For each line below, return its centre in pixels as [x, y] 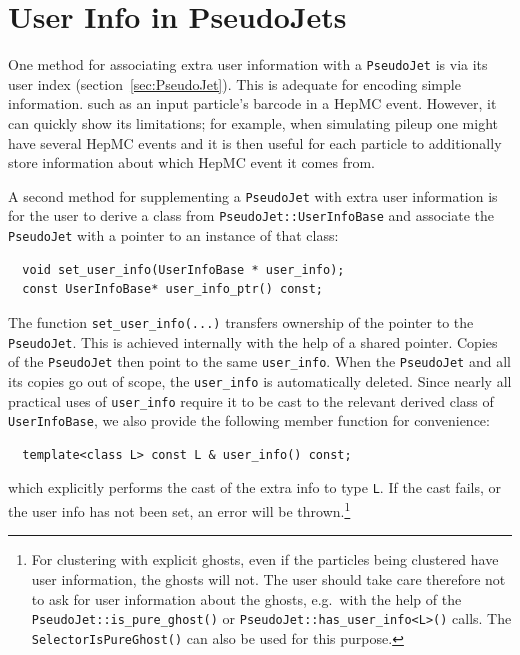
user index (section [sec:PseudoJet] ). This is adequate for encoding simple [234, 83]
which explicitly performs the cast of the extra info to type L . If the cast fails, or [254, 487]
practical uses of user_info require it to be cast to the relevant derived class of [251, 400]
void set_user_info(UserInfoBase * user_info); [183, 269]
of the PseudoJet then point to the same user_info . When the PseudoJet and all [259, 361]
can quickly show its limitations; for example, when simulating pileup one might [253, 122]
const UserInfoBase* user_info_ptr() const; [172, 289]
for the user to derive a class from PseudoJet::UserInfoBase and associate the [251, 215]
